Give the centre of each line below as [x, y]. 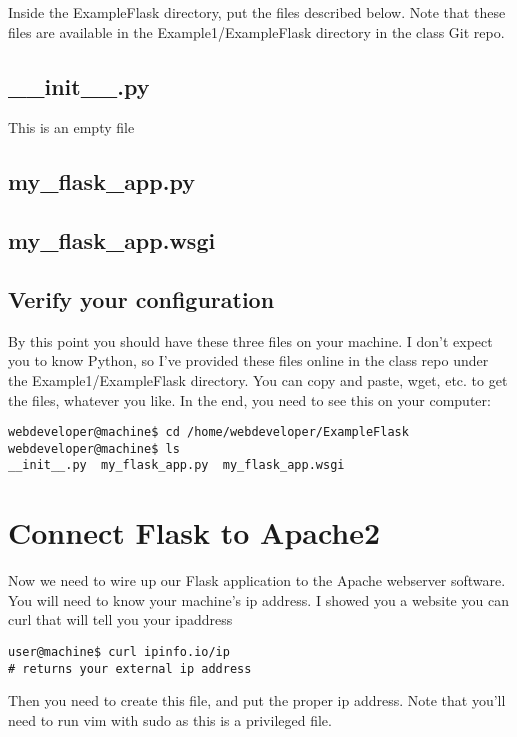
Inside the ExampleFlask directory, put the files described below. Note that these [257, 12]
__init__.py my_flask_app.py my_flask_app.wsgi [176, 465]
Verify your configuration [141, 298]
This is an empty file [71, 127]
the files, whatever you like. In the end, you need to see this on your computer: [249, 399]
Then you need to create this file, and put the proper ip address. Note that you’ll [257, 700]
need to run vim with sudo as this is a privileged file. [170, 719]
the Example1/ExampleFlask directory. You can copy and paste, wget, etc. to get [258, 379]
